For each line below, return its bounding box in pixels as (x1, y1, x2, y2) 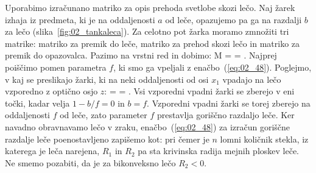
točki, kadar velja (5, 96, 70, 109)
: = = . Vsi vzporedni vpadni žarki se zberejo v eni (104, 85, 295, 97)
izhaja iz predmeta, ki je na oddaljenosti (5, 13, 155, 26)
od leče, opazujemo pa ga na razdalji (165, 13, 302, 26)
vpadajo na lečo (222, 72, 281, 85)
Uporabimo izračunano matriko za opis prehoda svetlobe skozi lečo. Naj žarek (5, 1, 295, 13)
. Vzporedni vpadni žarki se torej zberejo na (147, 96, 311, 109)
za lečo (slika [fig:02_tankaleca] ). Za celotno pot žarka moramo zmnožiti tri (5, 25, 289, 38)
